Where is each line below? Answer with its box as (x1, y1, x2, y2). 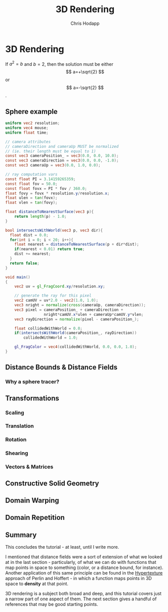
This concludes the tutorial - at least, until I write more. (5, 544, 119, 550)
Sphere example (5, 107, 58, 116)
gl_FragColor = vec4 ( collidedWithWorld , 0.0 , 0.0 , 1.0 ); (14, 344, 137, 350)
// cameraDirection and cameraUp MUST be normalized (5, 144, 119, 149)
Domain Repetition (5, 513, 65, 522)
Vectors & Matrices (5, 463, 54, 470)
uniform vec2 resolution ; (5, 120, 60, 126)
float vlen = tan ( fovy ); (5, 200, 58, 206)
